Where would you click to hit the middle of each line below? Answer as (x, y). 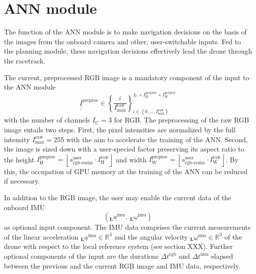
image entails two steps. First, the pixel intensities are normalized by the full (120, 129)
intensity (17, 139)
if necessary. (22, 181)
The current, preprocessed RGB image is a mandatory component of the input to (127, 77)
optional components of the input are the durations (81, 256)
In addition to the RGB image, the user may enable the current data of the (118, 197)
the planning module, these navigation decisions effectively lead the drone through (128, 51)
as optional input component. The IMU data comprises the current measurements (128, 227)
